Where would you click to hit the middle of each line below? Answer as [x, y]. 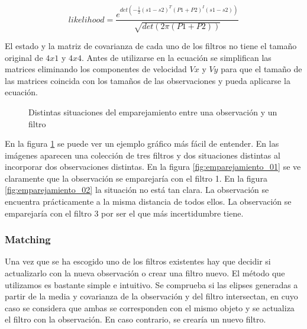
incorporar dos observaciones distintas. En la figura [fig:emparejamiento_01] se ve [153, 167]
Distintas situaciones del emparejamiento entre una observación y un [153, 112]
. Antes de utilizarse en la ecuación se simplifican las [177, 57]
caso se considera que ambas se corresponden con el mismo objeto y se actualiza [150, 307]
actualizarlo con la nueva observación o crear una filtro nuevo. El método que [145, 273]
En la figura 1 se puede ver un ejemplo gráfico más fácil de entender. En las [142, 143]
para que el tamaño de [261, 69]
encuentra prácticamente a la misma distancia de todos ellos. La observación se [148, 201]
